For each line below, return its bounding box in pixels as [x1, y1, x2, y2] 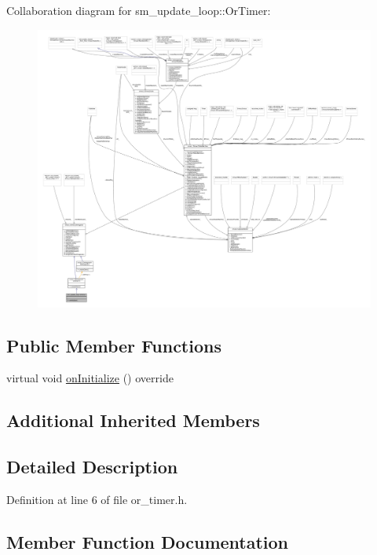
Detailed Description [6, 455, 178, 479]
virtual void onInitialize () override [6, 370, 174, 386]
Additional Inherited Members [6, 408, 260, 433]
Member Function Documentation [6, 529, 289, 553]
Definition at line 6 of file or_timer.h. [6, 491, 188, 507]
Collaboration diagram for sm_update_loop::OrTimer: [6, 2, 271, 18]
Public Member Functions [6, 333, 221, 357]
